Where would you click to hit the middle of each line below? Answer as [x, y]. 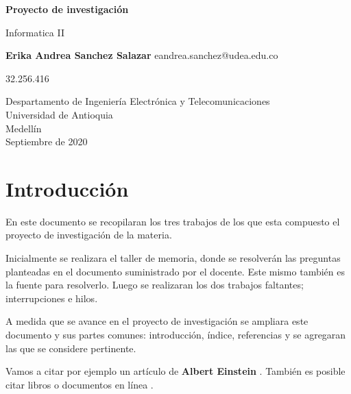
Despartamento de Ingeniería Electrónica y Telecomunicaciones [138, 101]
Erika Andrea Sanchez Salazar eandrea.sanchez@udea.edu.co [142, 55]
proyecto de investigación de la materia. [89, 235]
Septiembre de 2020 [47, 141]
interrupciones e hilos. [52, 298]
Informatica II [35, 32]
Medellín [24, 128]
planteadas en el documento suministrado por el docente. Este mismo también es [175, 271]
